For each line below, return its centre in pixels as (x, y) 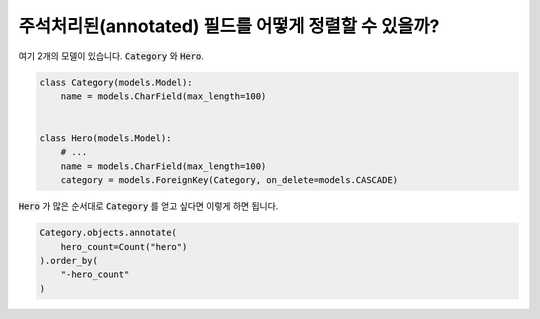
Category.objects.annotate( (108, 233)
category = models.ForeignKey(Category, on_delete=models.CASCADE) (229, 180)
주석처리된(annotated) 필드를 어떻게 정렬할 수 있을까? (229, 26)
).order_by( (69, 261)
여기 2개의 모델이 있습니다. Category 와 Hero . (111, 56)
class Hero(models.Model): (105, 138)
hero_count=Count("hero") (124, 246)
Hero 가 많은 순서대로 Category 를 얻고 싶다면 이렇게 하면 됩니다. (148, 206)
